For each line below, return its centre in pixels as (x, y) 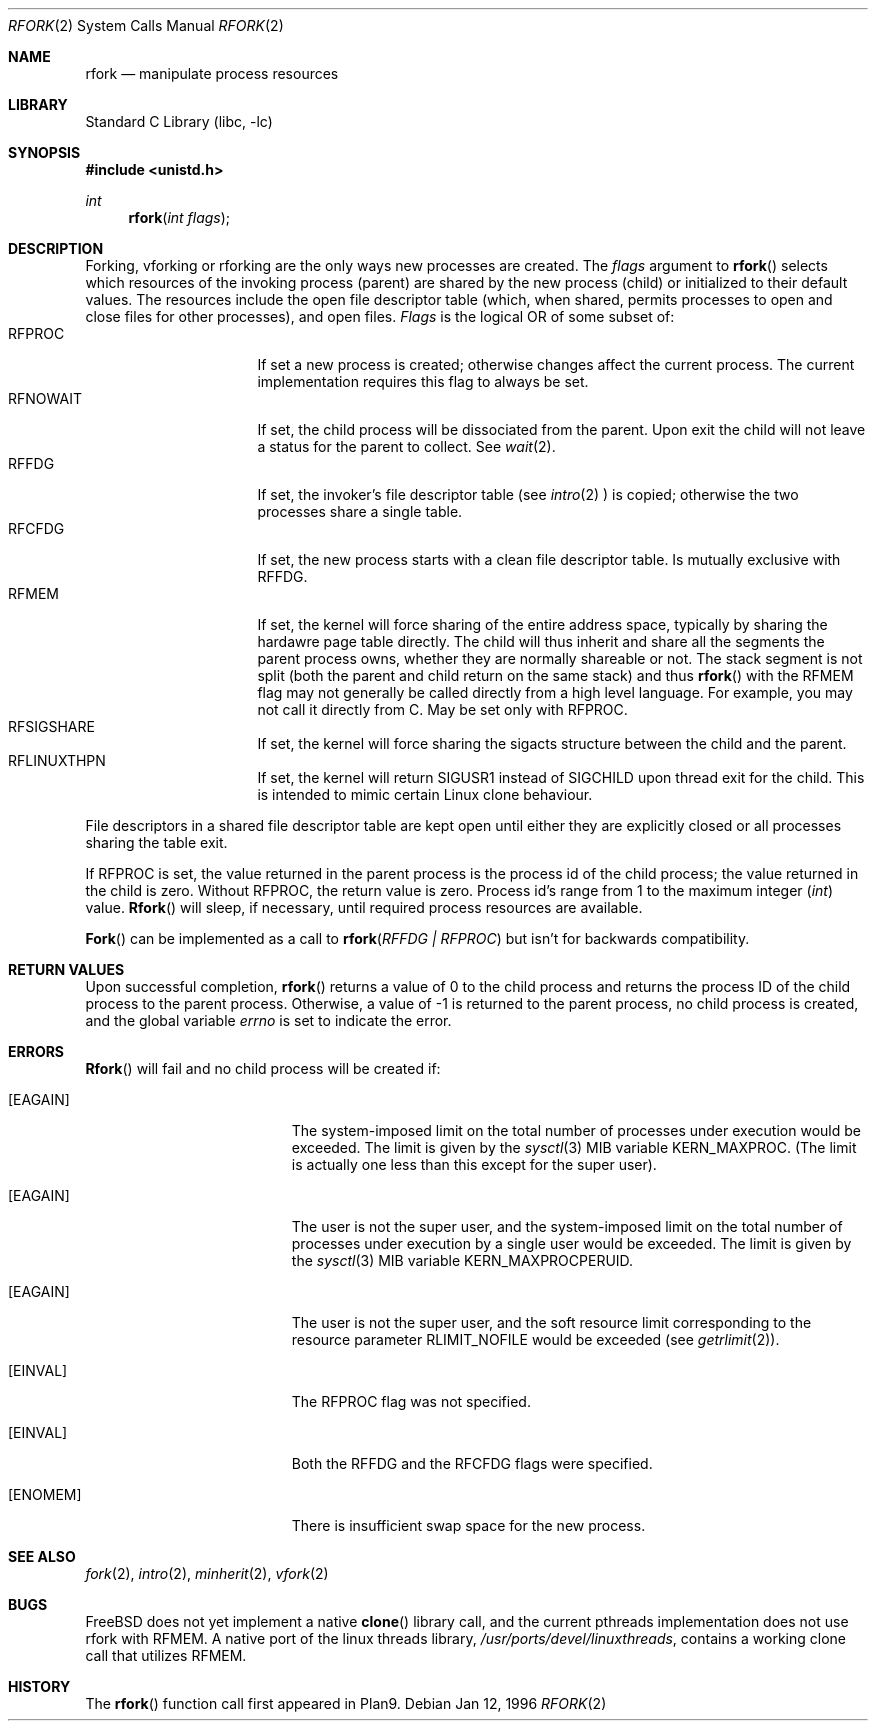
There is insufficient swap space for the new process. (468, 1525)
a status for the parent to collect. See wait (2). (406, 446)
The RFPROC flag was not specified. (411, 1401)
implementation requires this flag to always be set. (423, 381)
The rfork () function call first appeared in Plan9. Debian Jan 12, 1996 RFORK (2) (346, 1703)
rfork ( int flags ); (179, 217)
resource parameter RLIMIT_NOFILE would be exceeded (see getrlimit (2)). (535, 1339)
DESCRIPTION (56, 248)
